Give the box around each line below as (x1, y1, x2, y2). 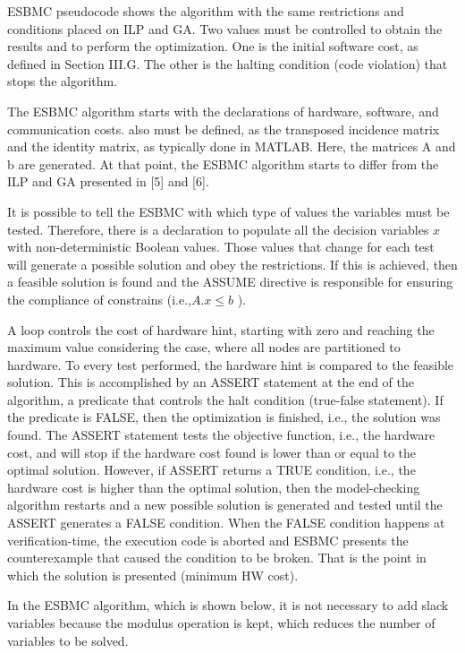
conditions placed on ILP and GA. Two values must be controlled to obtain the (7, 19, 443, 38)
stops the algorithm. (7, 72, 118, 90)
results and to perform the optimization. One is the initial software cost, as (7, 37, 418, 56)
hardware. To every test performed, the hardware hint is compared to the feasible (7, 355, 454, 374)
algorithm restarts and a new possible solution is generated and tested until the (7, 495, 443, 514)
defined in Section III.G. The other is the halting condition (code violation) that (7, 54, 448, 73)
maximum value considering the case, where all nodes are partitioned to (7, 338, 401, 357)
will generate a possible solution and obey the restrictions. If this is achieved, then (7, 254, 458, 273)
